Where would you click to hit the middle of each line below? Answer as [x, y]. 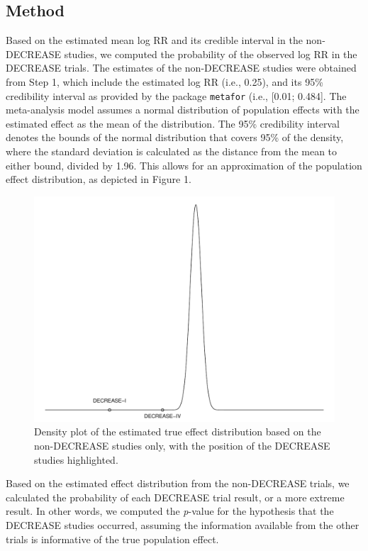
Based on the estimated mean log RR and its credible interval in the [154, 40]
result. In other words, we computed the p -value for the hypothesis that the [170, 511]
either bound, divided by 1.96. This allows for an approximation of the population [184, 165]
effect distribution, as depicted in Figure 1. [99, 179]
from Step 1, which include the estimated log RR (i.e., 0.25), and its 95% [165, 81]
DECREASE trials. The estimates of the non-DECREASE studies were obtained [181, 68]
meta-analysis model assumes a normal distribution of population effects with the [183, 110]
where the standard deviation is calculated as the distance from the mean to [172, 151]
